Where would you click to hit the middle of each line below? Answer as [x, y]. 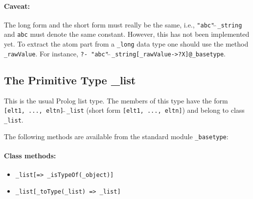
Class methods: [30, 155]
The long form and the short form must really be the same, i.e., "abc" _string [123, 24]
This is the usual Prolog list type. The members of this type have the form [116, 100]
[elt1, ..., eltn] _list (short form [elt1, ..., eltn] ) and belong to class [124, 110]
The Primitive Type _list [70, 80]
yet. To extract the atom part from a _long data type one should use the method [126, 44]
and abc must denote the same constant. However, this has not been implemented [127, 34]
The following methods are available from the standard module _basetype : [116, 136]
